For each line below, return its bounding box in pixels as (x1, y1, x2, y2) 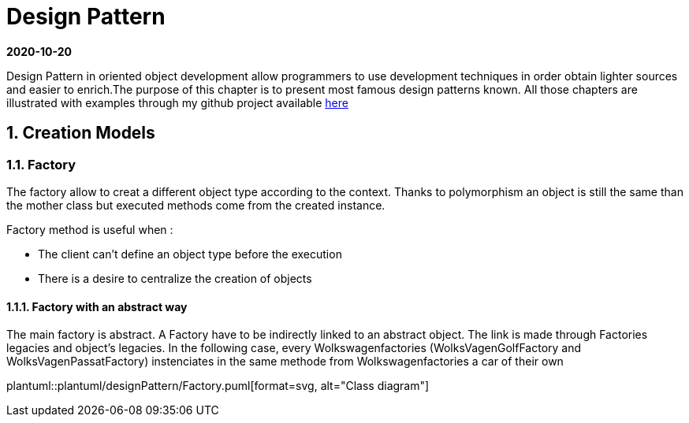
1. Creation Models (6, 123, 155, 143)
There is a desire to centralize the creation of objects (38, 271, 312, 285)
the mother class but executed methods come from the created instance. (6, 198, 385, 212)
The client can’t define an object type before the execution (38, 247, 342, 261)
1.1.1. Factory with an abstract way (6, 299, 188, 314)
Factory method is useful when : (6, 222, 173, 236)
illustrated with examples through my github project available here (6, 95, 348, 109)
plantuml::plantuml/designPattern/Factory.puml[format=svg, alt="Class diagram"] (6, 379, 430, 393)
